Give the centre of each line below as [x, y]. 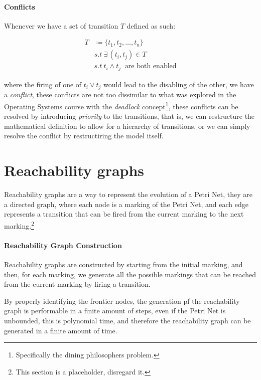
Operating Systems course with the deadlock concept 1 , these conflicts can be [121, 105]
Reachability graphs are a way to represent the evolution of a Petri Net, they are [128, 194]
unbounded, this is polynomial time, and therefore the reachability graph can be [127, 320]
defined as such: [151, 25]
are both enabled [151, 66]
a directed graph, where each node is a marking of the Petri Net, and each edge [126, 204]
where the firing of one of [43, 84]
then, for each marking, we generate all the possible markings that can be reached [130, 274]
